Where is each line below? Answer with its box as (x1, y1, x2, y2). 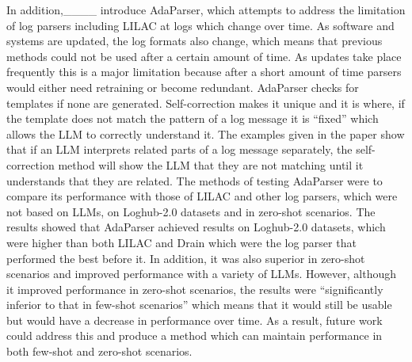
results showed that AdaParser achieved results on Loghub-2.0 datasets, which (6, 219, 386, 235)
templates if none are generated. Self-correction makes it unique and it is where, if (6, 94, 405, 111)
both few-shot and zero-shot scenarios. (6, 343, 193, 360)
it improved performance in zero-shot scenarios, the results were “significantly (6, 280, 383, 297)
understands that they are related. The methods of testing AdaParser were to (6, 172, 383, 189)
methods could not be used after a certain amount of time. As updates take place (6, 48, 402, 64)
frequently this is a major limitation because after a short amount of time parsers (6, 63, 402, 80)
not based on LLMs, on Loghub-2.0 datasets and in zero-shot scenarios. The (6, 203, 376, 219)
